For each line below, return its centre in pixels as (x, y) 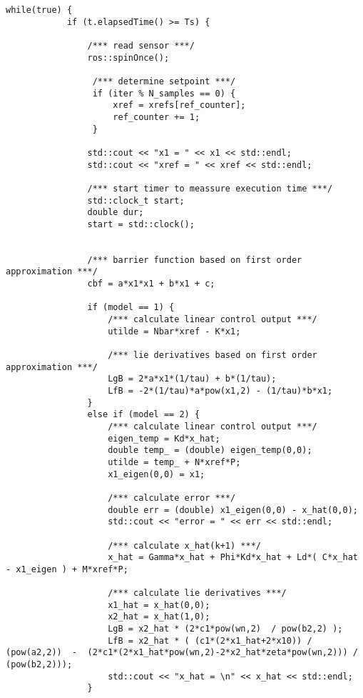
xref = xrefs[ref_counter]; (179, 105)
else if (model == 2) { (144, 415)
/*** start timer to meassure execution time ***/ (210, 188)
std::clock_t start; (136, 200)
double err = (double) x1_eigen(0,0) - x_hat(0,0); (233, 510)
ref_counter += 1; (157, 117)
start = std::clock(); (141, 224)
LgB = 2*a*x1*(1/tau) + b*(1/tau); (192, 379)
